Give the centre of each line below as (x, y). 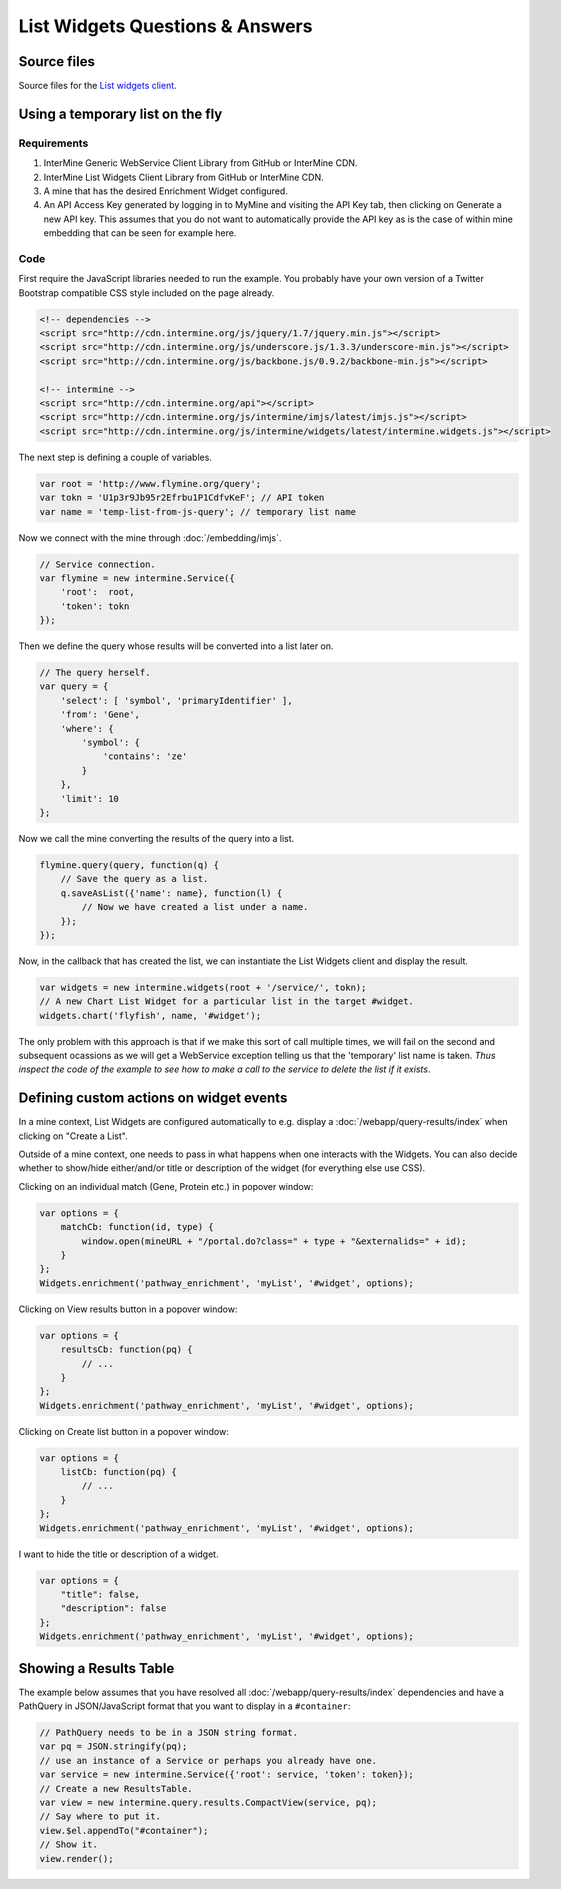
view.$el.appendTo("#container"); (124, 1830)
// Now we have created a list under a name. (195, 907)
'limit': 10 (90, 798)
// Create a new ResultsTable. (116, 1788)
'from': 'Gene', (100, 714)
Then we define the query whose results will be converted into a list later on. (176, 646)
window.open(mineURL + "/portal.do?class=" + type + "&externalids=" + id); (274, 1241)
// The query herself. (95, 673)
